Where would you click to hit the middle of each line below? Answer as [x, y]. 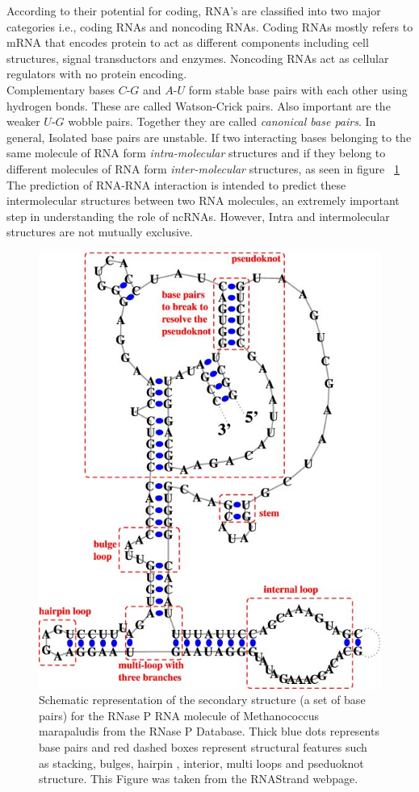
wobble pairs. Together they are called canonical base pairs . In [222, 121]
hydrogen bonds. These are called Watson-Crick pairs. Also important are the [199, 105]
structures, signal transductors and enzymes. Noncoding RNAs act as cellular [198, 58]
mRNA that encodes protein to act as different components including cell [188, 42]
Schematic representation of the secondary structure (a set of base [202, 700]
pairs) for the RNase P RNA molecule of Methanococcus [179, 715]
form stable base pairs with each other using [298, 89]
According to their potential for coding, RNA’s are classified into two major [194, 10]
